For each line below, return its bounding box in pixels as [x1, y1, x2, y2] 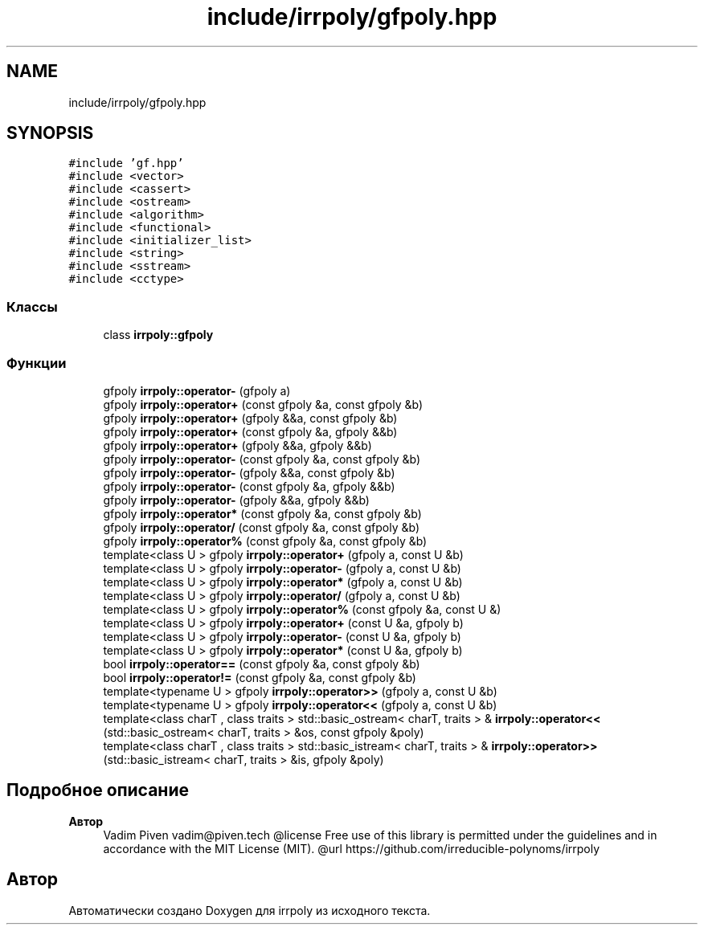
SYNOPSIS [6, 123, 94, 144]
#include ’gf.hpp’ [68, 157, 184, 170]
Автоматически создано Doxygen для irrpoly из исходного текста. [68, 903, 431, 917]
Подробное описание [6, 780, 189, 801]
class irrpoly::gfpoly [103, 328, 214, 342]
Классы [6, 298, 58, 315]
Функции [6, 354, 67, 371]
